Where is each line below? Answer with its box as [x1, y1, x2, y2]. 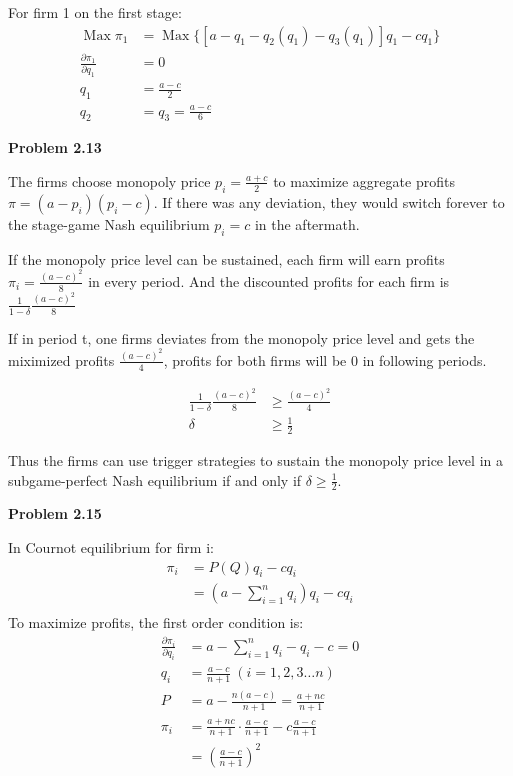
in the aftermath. [254, 213, 360, 234]
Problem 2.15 [8, 503, 102, 524]
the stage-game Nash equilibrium [8, 213, 210, 234]
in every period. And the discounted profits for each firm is [88, 270, 450, 291]
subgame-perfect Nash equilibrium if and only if [8, 469, 302, 490]
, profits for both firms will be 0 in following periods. [163, 349, 487, 370]
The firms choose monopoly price [8, 170, 211, 191]
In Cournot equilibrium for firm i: [8, 536, 214, 557]
